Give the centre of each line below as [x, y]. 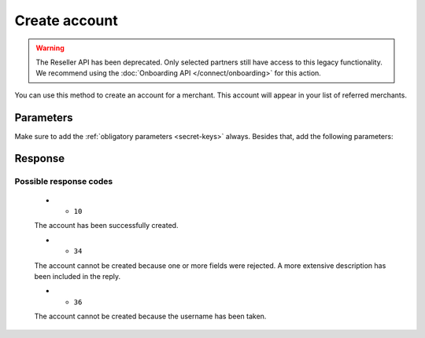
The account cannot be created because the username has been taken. [150, 316]
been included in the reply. [78, 276]
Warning [50, 48]
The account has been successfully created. [106, 226]
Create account [66, 20]
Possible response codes [64, 182]
